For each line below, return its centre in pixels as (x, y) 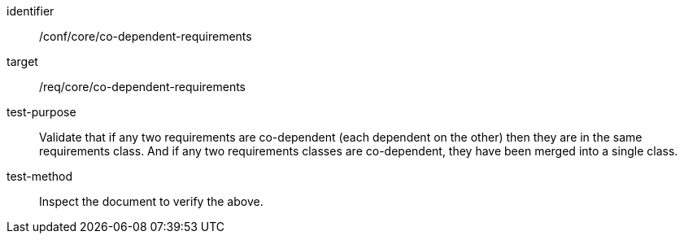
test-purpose (41, 112)
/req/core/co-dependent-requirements (142, 87)
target (22, 61)
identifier (30, 11)
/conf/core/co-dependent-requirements (146, 36)
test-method (39, 176)
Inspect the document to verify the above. (151, 201)
